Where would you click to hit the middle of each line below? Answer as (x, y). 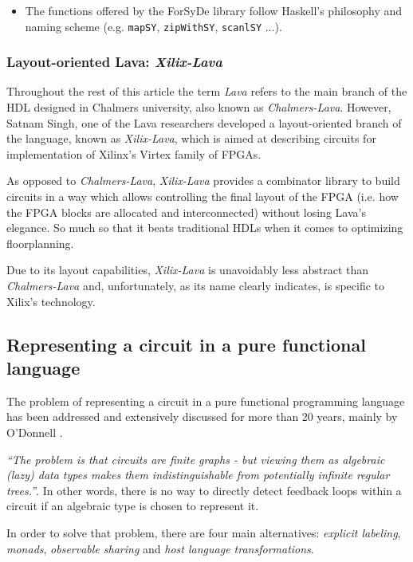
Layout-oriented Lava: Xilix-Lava (114, 62)
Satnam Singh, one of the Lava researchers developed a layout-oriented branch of (204, 122)
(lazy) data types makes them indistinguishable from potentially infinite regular (198, 475)
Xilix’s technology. (51, 301)
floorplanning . (40, 243)
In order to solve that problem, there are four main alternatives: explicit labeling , (204, 532)
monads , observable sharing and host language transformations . (160, 548)
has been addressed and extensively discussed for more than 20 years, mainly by (202, 417)
